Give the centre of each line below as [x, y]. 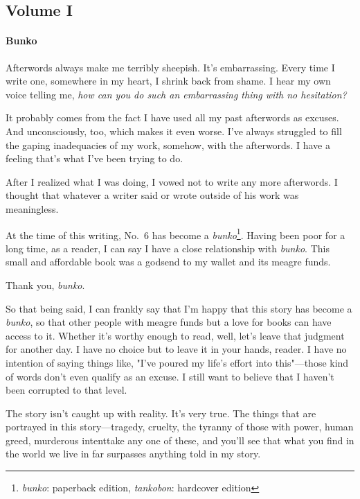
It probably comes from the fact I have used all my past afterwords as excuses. [172, 117]
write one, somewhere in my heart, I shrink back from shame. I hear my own [168, 81]
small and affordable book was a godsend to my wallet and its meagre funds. [168, 262]
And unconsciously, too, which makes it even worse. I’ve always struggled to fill [174, 131]
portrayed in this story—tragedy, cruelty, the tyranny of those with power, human [180, 427]
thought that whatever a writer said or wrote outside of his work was [152, 195]
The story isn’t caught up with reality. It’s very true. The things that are [161, 413]
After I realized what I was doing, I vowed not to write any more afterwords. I [172, 181]
